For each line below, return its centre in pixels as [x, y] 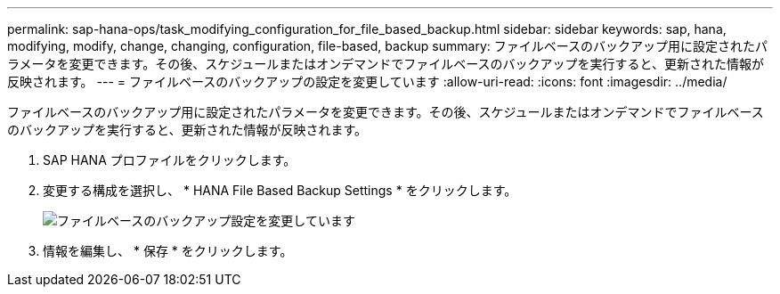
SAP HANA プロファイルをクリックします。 [170, 160]
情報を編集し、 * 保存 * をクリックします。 [168, 251]
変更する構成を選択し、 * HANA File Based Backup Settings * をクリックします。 [280, 190]
